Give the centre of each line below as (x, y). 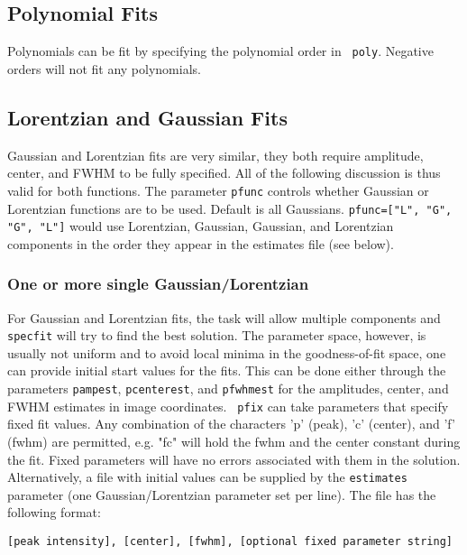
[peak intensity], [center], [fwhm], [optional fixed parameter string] (230, 541)
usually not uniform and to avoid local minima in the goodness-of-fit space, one (227, 352)
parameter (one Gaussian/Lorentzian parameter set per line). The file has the (222, 494)
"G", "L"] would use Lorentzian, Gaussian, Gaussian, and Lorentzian (201, 226)
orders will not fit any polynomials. (104, 68)
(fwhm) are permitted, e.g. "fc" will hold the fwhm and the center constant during (234, 441)
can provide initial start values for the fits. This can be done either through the (227, 370)
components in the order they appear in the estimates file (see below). (201, 243)
